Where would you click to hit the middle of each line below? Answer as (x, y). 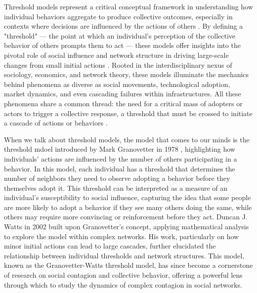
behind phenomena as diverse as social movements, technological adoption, (117, 84)
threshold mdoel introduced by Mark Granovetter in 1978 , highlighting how (120, 149)
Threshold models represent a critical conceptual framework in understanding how (128, 6)
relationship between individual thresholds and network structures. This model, (124, 255)
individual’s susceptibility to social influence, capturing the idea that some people (128, 197)
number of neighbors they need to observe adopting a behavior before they (117, 178)
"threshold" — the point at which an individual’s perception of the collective (120, 35)
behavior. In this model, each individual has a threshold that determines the (120, 168)
